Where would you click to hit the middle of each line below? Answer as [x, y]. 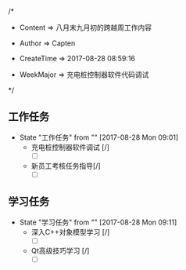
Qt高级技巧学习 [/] [60, 250]
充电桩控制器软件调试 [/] [70, 147]
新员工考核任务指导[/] [66, 166]
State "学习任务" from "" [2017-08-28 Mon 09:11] [98, 222]
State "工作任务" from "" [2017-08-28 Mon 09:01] [99, 137]
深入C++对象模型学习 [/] [70, 232]
